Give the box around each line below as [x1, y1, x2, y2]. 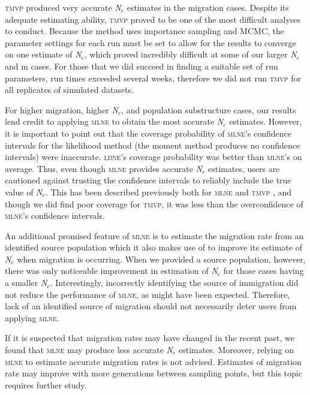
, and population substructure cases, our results [121, 103, 296, 116]
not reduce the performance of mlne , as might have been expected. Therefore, [5, 288, 290, 300]
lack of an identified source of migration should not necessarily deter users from [5, 300, 297, 312]
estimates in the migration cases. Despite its [127, 1, 289, 13]
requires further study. [5, 378, 87, 391]
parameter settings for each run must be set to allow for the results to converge [5, 36, 296, 49]
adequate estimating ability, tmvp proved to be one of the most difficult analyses [5, 13, 301, 25]
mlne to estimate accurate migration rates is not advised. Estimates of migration [5, 355, 302, 367]
